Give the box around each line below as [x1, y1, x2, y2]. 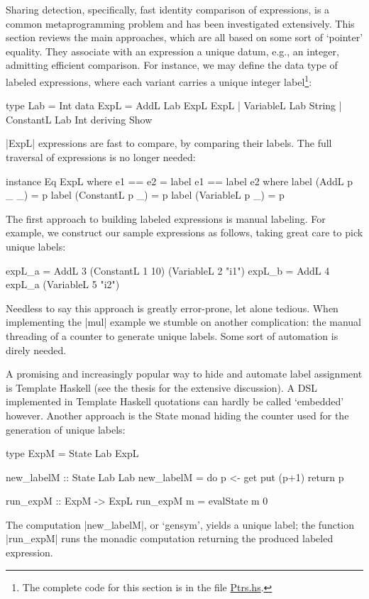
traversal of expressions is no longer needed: [6, 150, 196, 164]
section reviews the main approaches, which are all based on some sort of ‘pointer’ [6, 30, 363, 45]
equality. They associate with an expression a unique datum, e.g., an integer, [6, 43, 339, 58]
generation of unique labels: [6, 422, 126, 436]
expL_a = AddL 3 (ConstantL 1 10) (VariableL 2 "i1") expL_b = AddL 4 [6, 263, 330, 277]
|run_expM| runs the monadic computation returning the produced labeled [6, 531, 334, 546]
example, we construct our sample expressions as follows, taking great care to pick [6, 225, 363, 240]
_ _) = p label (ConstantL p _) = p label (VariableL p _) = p [6, 187, 285, 202]
